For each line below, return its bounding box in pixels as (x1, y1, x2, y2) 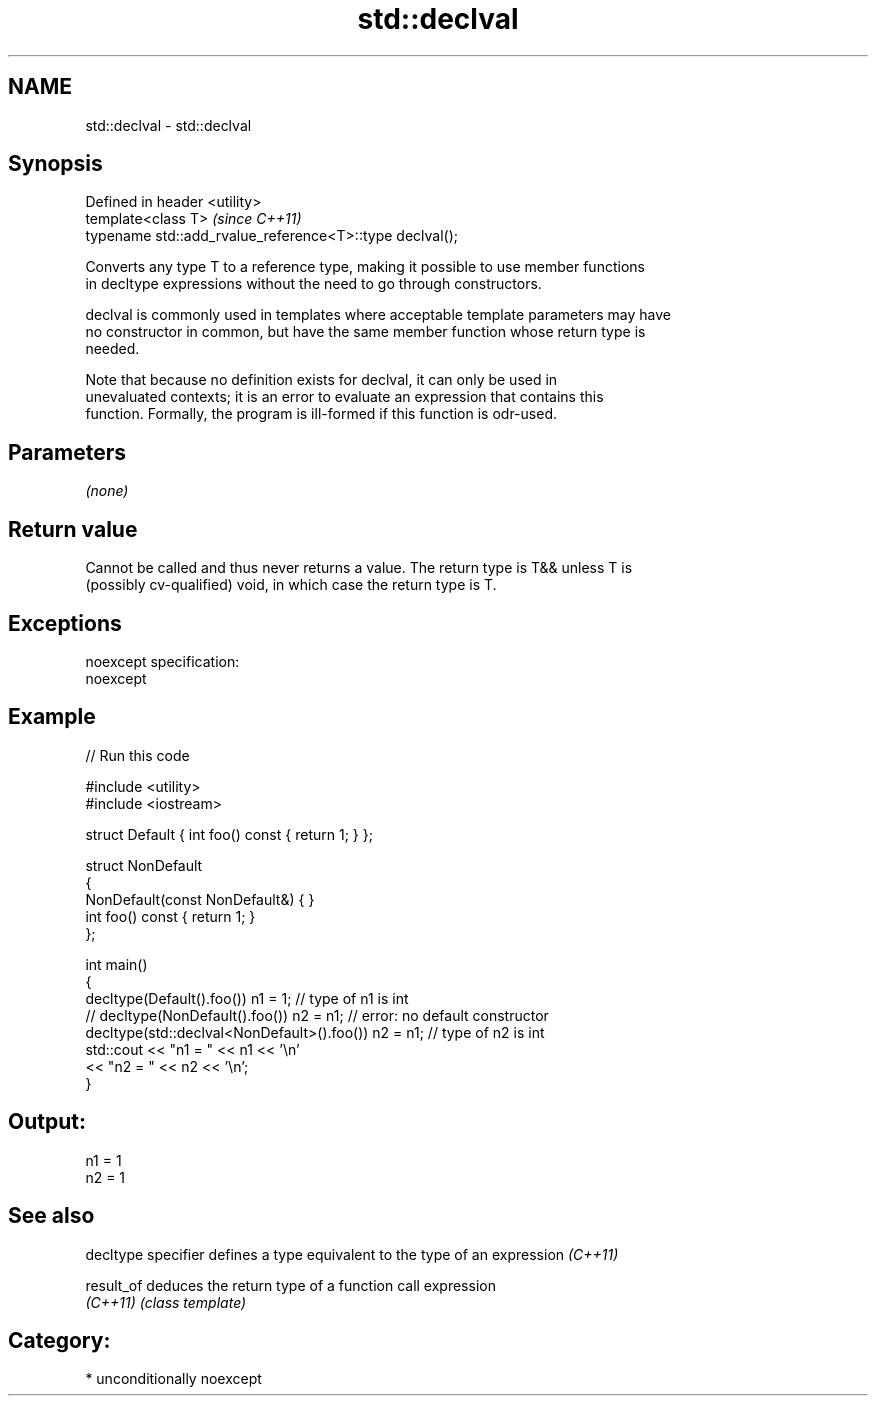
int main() (85, 955, 148, 973)
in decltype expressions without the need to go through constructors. (85, 275, 542, 293)
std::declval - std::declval (85, 116, 252, 134)
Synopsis (8, 151, 103, 177)
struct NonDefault (85, 856, 203, 874)
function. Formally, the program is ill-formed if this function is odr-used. (85, 405, 557, 423)
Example (8, 704, 96, 730)
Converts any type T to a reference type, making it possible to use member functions (85, 258, 645, 276)
